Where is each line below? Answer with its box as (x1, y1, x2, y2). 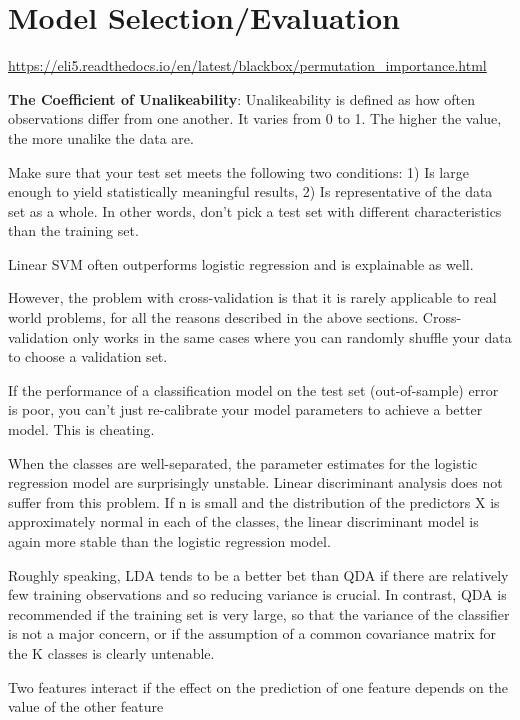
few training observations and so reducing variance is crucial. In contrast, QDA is (8, 584, 507, 605)
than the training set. (8, 220, 139, 241)
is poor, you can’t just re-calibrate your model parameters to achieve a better (8, 399, 483, 420)
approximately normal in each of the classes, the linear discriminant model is (8, 511, 479, 532)
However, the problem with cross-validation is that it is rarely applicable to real (8, 287, 497, 308)
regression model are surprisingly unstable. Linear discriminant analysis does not (8, 472, 503, 493)
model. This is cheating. (8, 419, 155, 440)
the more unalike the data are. (8, 127, 194, 148)
